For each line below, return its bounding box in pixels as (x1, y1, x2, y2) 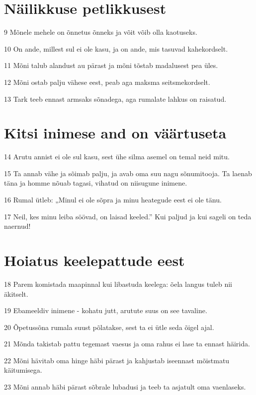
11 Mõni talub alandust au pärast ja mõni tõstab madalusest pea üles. (4, 60, 218, 70)
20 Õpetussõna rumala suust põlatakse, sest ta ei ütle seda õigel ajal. (4, 322, 214, 332)
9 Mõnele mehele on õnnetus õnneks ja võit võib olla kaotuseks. (4, 27, 197, 37)
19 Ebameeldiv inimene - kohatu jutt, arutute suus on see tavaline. (4, 305, 207, 316)
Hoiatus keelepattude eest (4, 250, 185, 270)
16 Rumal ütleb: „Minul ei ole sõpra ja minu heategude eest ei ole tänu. (4, 195, 222, 204)
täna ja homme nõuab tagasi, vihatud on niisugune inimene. (4, 178, 187, 188)
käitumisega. (4, 365, 42, 375)
